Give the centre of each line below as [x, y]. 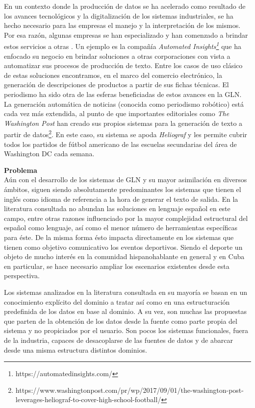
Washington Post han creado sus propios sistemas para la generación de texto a [123, 123]
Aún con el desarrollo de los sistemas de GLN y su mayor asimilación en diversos [126, 180]
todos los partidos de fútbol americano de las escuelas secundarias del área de [120, 144]
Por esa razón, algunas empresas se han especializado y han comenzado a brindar [126, 35]
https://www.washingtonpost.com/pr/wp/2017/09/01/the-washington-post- [129, 390]
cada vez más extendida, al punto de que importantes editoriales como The [117, 113]
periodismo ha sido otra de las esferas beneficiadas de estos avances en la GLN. [123, 94]
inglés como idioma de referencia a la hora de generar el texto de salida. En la [121, 199]
